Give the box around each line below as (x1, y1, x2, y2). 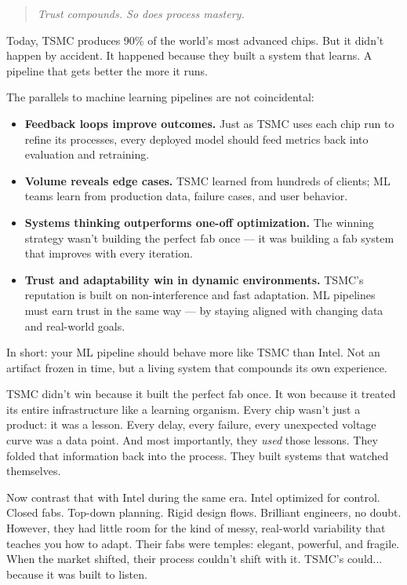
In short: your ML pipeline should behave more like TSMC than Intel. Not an (6, 344, 380, 360)
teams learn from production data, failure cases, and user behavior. (24, 188, 348, 204)
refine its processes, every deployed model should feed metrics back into (24, 130, 369, 147)
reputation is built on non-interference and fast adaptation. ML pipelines (24, 287, 376, 303)
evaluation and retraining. (24, 146, 150, 163)
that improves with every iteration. (24, 245, 193, 261)
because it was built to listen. (6, 565, 147, 582)
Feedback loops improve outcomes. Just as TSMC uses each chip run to (24, 115, 394, 131)
